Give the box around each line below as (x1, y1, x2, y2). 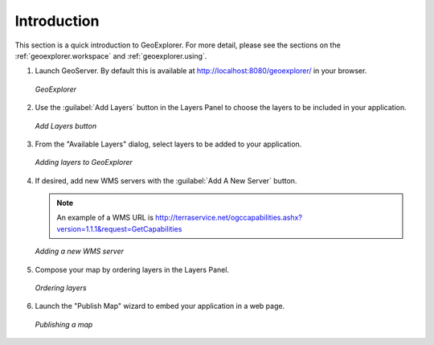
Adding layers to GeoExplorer (35, 158, 133, 167)
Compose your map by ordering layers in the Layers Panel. (35, 265, 229, 274)
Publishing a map (35, 319, 93, 329)
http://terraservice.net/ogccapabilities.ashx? (155, 213, 303, 223)
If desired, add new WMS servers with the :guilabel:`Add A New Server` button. (35, 175, 297, 185)
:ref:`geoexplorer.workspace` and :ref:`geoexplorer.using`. (14, 51, 207, 60)
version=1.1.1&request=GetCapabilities (56, 224, 182, 233)
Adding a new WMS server (35, 246, 125, 257)
